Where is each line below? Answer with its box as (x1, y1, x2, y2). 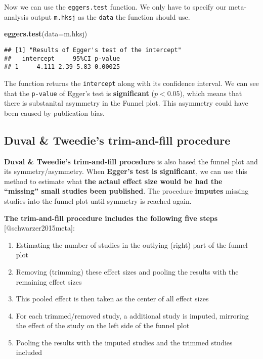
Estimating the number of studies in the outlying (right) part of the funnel (16, 239, 248, 250)
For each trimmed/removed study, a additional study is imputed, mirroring (16, 310, 249, 321)
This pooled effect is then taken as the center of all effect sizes (16, 293, 209, 304)
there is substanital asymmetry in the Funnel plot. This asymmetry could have (4, 98, 248, 108)
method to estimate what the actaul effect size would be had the (4, 175, 223, 186)
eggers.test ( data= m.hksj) (4, 28, 87, 39)
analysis (4, 11, 28, 22)
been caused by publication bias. (4, 107, 105, 118)
